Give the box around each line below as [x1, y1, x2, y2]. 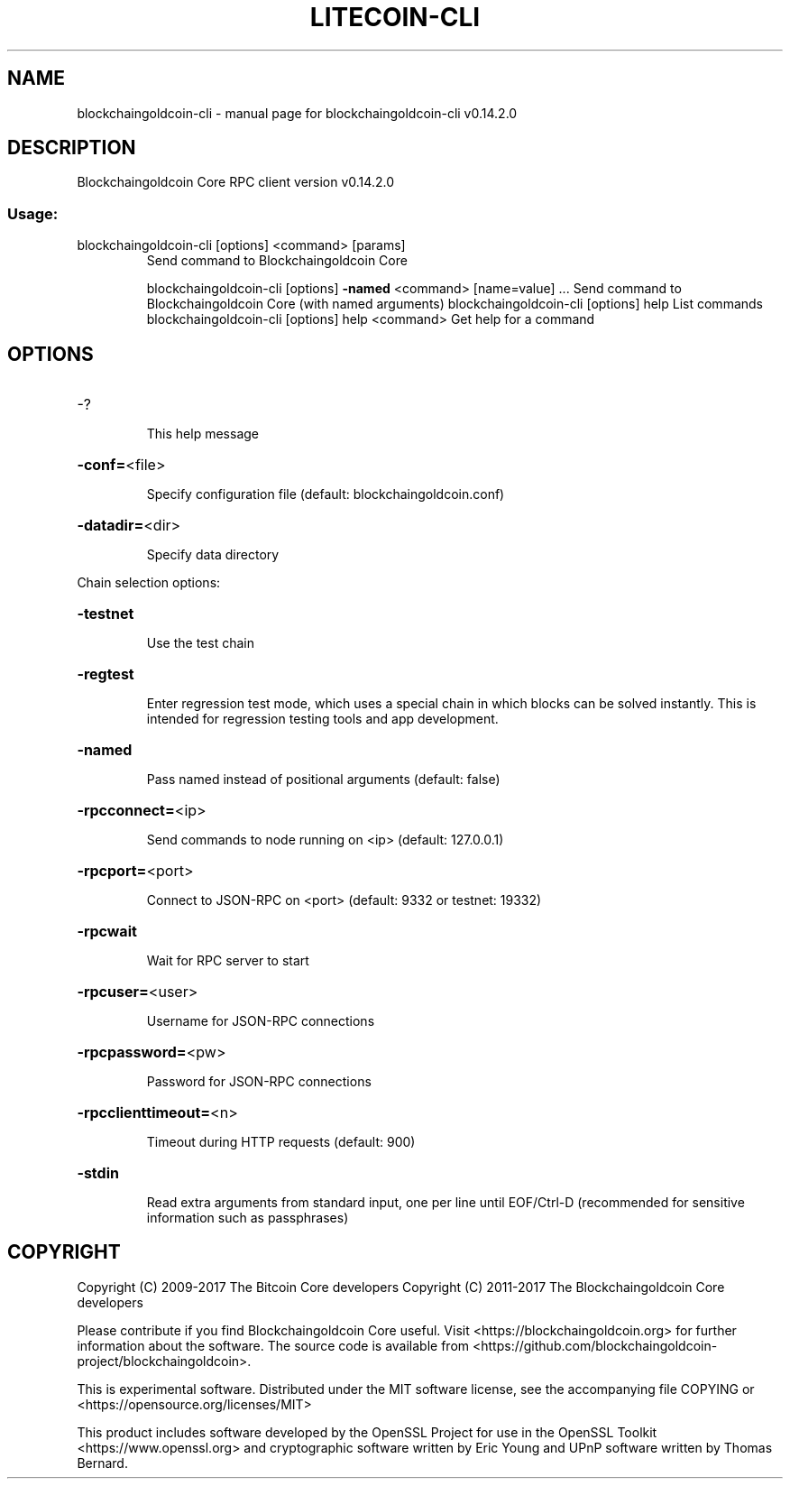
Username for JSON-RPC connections [146, 1013, 375, 1029]
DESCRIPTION [7, 136, 136, 160]
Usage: [7, 204, 59, 223]
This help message [146, 426, 259, 442]
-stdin [77, 1164, 119, 1183]
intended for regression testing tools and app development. [146, 711, 499, 727]
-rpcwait [77, 922, 137, 941]
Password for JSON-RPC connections [146, 1074, 372, 1090]
